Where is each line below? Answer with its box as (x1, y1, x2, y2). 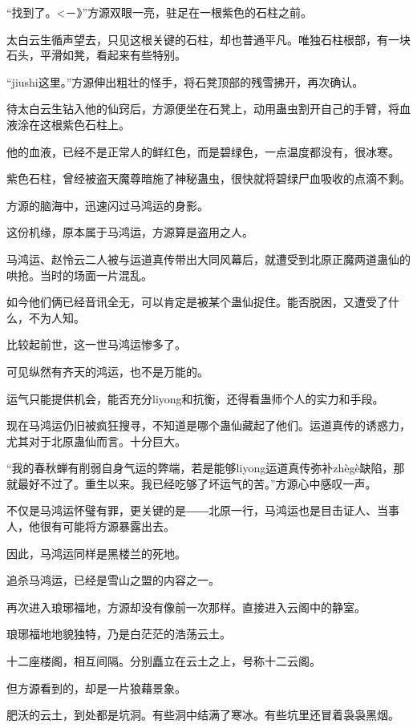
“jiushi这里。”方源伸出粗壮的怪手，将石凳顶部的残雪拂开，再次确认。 (6, 73, 364, 90)
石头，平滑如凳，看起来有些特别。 (6, 47, 186, 63)
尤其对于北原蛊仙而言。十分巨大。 (6, 432, 186, 449)
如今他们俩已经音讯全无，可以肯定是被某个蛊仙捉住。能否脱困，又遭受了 (6, 293, 388, 310)
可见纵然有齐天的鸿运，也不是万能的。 (6, 362, 208, 379)
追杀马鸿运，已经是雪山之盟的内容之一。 (6, 572, 220, 588)
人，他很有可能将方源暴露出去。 (6, 518, 175, 535)
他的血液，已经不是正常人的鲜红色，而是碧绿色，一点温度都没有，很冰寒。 (6, 143, 399, 160)
